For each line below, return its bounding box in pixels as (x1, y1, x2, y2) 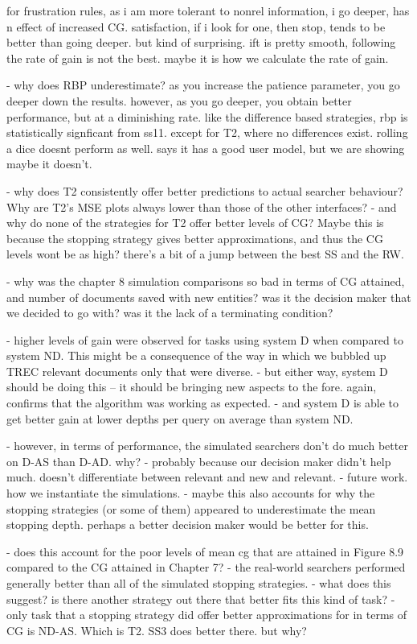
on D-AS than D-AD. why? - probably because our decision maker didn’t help (6, 452, 391, 469)
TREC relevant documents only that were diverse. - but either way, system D (6, 362, 388, 379)
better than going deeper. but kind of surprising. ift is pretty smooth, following (6, 34, 396, 51)
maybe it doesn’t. (6, 155, 92, 172)
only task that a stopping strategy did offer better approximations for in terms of (6, 606, 407, 623)
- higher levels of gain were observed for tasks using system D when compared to (6, 331, 403, 348)
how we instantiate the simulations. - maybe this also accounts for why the (6, 485, 375, 502)
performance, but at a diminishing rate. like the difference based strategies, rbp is (6, 108, 408, 125)
